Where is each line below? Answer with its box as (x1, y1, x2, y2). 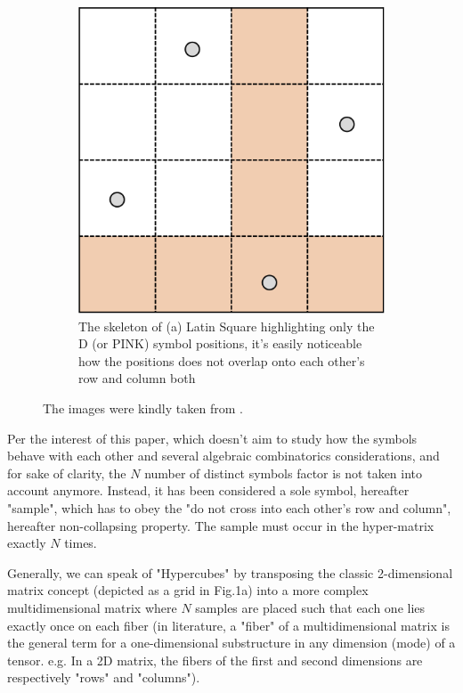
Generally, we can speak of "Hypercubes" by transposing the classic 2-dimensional (7, 563, 453, 582)
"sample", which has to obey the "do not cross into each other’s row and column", (7, 498, 451, 517)
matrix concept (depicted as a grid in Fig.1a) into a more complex (7, 581, 369, 599)
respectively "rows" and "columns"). (7, 668, 200, 687)
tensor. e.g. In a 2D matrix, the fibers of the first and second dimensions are (7, 650, 423, 669)
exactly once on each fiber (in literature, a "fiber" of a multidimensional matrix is (7, 616, 450, 634)
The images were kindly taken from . (43, 398, 243, 417)
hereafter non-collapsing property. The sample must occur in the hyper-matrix (7, 516, 435, 534)
